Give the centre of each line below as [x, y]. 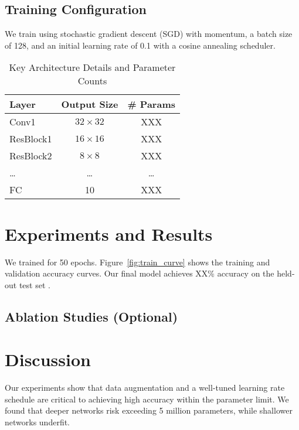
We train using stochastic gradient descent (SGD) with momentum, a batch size [149, 34]
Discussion [48, 359]
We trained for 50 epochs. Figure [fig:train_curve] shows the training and [137, 262]
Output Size [90, 104]
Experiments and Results [109, 233]
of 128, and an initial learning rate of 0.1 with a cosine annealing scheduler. [140, 45]
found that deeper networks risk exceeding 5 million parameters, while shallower [149, 410]
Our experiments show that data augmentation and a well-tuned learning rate [145, 388]
